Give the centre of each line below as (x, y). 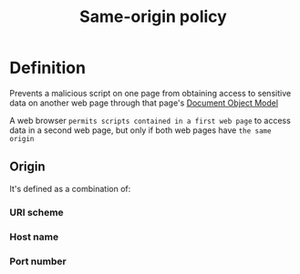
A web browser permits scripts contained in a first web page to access (150, 120)
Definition (48, 68)
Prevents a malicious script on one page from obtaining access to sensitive (150, 93)
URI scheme (36, 212)
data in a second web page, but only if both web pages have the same (140, 130)
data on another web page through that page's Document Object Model (144, 103)
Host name (34, 237)
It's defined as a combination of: (70, 188)
